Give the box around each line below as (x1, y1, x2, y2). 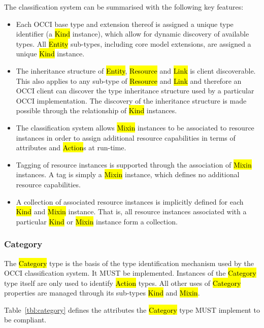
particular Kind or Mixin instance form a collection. (16, 216, 178, 226)
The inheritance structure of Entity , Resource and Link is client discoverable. (16, 65, 256, 76)
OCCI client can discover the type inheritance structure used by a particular (16, 85, 254, 96)
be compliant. (4, 314, 47, 325)
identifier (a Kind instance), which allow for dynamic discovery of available (16, 28, 249, 39)
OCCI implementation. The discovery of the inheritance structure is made (16, 95, 247, 106)
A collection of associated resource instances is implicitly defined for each (16, 196, 244, 207)
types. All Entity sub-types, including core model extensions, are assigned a (16, 38, 251, 49)
